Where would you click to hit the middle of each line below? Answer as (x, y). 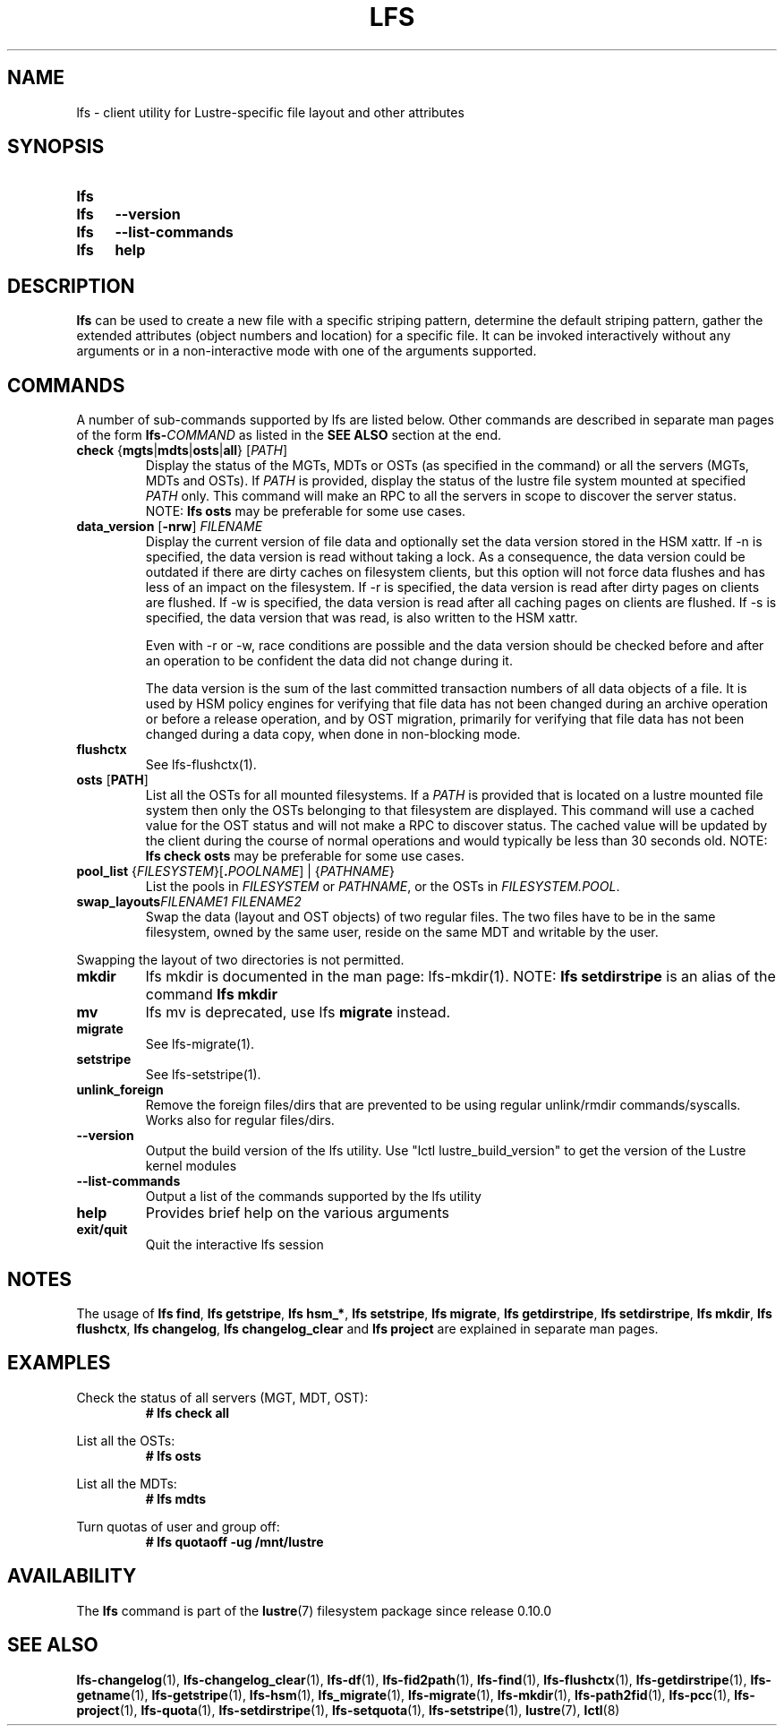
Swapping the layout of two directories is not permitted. (240, 960)
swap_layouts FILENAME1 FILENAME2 (189, 902)
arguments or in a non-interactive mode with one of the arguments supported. (307, 351)
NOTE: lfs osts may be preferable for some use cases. (306, 511)
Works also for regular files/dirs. (240, 1120)
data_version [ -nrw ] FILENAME (170, 527)
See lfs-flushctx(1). (201, 765)
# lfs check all (187, 1412)
